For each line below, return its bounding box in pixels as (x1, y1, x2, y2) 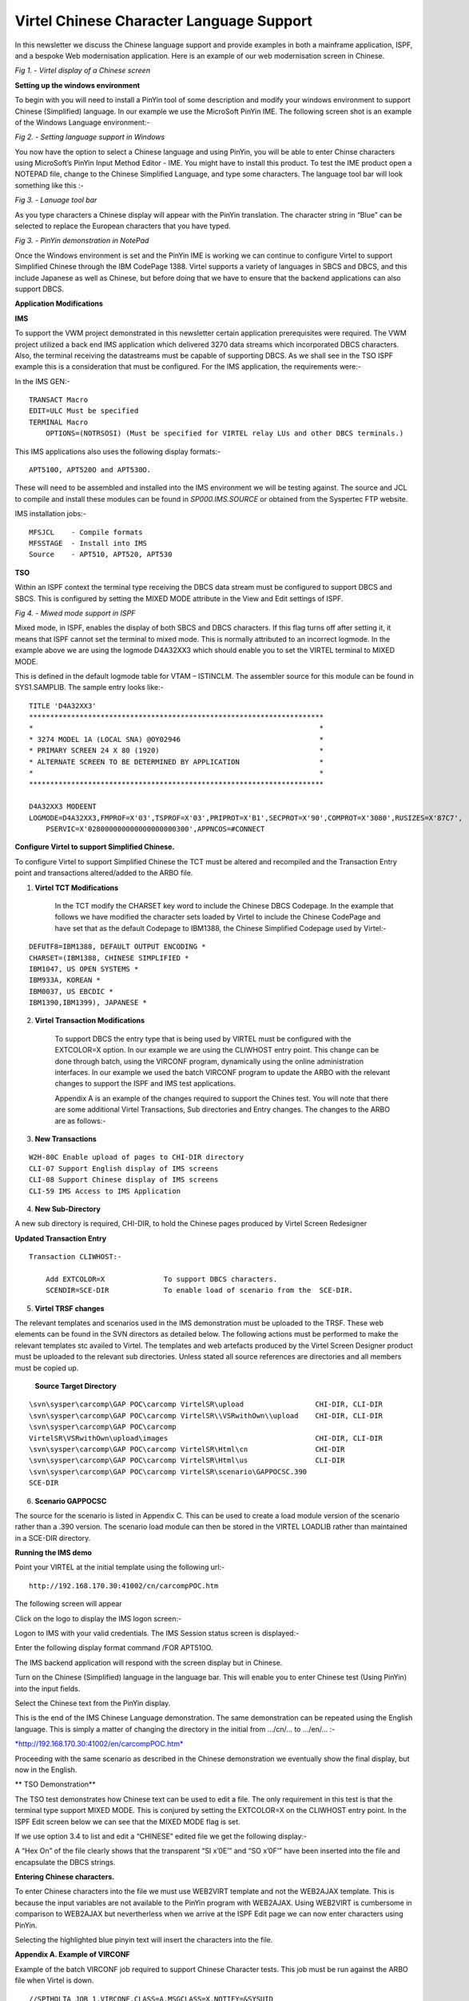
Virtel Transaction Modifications (34, 1016, 145, 1025)
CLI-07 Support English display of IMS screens (29, 1164, 219, 1173)
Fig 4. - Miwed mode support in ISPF (14, 608, 136, 618)
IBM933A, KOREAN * (29, 976, 101, 984)
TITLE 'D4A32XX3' (29, 701, 97, 710)
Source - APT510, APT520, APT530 (29, 550, 173, 559)
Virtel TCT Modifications (34, 883, 119, 892)
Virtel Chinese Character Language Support (14, 12, 313, 30)
